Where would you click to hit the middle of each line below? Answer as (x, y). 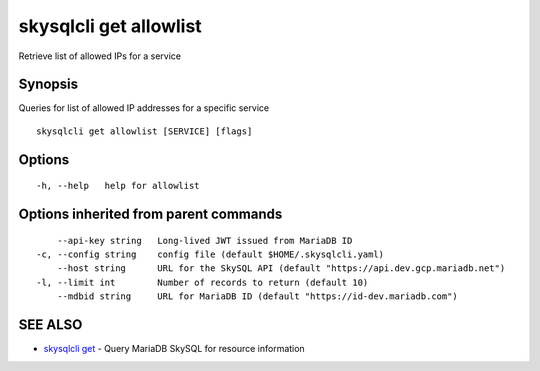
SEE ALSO (50, 325)
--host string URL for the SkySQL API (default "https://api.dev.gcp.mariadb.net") (281, 268)
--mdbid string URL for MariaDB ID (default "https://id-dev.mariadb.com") (257, 296)
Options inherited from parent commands (150, 214)
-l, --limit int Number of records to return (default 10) (202, 282)
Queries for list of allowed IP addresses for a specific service (144, 108)
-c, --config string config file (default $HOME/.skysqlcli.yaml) (210, 254)
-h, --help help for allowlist (118, 186)
